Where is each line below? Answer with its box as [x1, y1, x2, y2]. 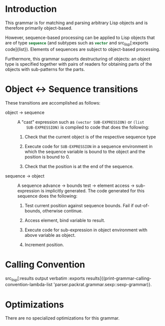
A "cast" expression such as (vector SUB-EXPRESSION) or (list [17, 119, 144, 125]
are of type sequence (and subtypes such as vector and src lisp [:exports [5, 39, 149, 47]
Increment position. [24, 242, 64, 248]
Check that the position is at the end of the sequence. [24, 163, 134, 169]
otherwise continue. [42, 208, 83, 214]
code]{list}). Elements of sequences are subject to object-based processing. [5, 46, 161, 52]
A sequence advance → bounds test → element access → [17, 182, 135, 188]
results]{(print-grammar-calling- [86, 275, 152, 281]
